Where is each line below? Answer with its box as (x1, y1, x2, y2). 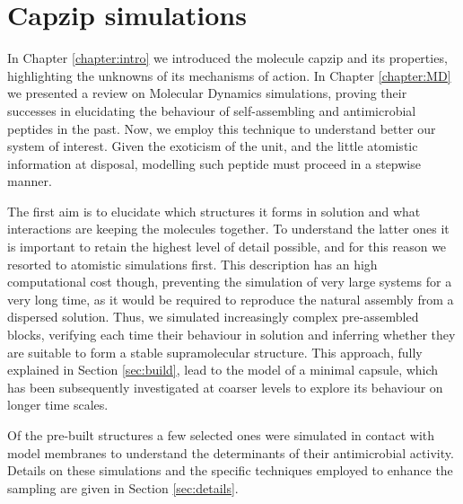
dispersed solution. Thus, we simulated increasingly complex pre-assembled (7, 307, 419, 326)
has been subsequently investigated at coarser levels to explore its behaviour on (7, 377, 443, 396)
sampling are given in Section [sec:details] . (7, 478, 239, 497)
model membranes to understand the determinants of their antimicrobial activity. (7, 443, 454, 462)
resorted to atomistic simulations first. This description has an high (7, 254, 378, 273)
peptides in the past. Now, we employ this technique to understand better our (7, 119, 436, 137)
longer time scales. (7, 395, 109, 414)
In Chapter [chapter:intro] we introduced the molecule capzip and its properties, (7, 49, 448, 67)
